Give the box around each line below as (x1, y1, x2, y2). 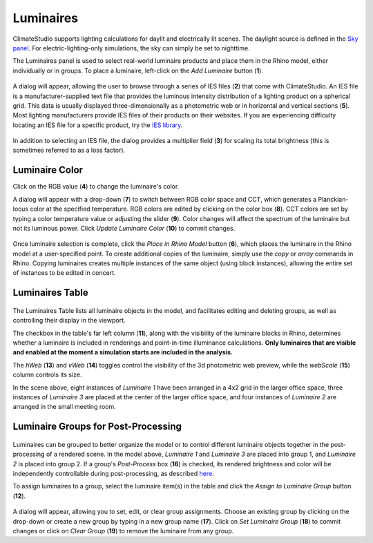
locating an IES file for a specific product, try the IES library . (12, 121, 183, 129)
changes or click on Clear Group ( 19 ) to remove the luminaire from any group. (12, 526, 234, 535)
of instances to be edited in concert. (12, 269, 117, 277)
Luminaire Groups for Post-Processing (12, 421, 182, 432)
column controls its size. (12, 370, 82, 379)
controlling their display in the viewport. (12, 316, 126, 325)
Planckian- (318, 195, 349, 203)
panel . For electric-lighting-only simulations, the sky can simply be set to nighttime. (12, 44, 250, 52)
